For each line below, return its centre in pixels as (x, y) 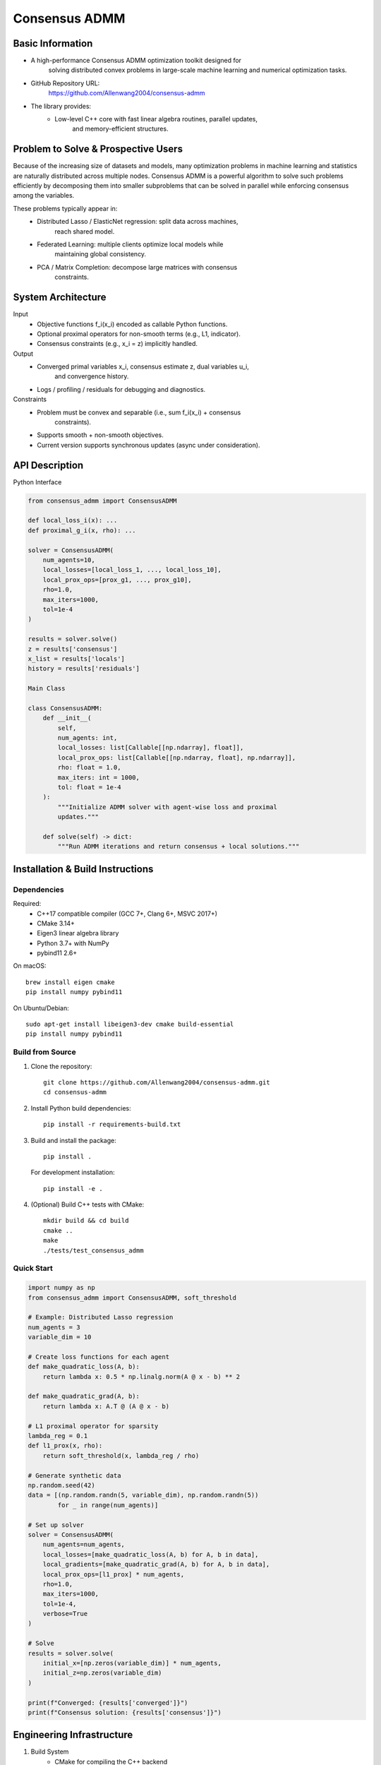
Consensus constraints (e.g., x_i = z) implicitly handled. (117, 344)
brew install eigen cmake (71, 982)
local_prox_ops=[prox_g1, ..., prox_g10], (117, 580)
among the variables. (44, 196)
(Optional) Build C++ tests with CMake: (87, 1204)
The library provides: (61, 106)
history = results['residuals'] (84, 669)
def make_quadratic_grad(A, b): (84, 1396)
